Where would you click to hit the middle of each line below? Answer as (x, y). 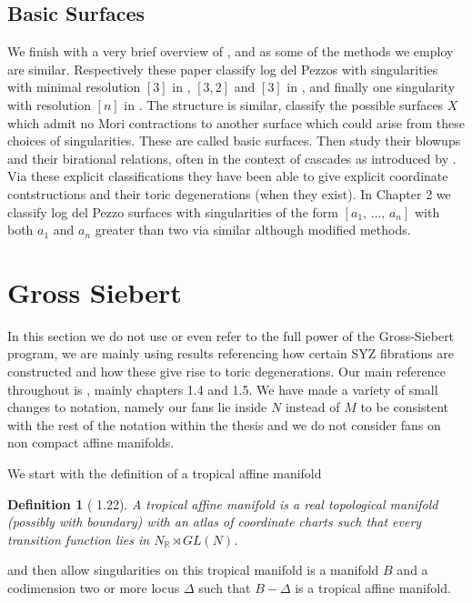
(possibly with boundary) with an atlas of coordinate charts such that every (215, 522)
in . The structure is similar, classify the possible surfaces (284, 104)
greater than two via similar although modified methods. (253, 230)
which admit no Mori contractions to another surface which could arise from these (236, 122)
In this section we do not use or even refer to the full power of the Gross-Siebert (231, 335)
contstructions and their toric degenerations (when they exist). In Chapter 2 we (229, 193)
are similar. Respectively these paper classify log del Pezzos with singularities (223, 69)
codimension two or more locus (94, 587)
